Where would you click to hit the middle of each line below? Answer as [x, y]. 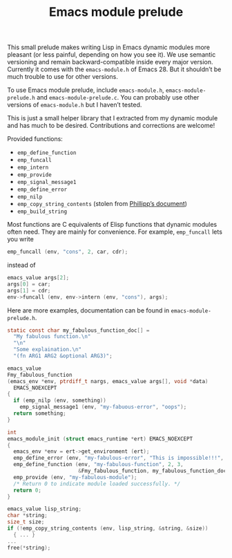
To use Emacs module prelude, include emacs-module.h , [86, 90]
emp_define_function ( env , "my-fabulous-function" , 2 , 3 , [99, 465]
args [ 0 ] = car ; [29, 284]
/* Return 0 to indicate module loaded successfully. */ [97, 484]
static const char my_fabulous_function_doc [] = [78, 330]
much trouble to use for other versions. [63, 77]
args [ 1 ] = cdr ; [29, 290]
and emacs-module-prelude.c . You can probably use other [118, 97]
